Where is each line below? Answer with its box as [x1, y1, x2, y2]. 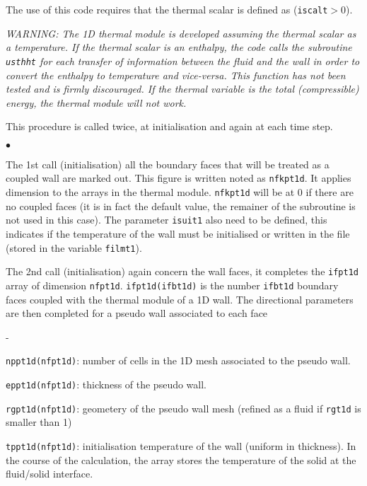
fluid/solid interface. [6, 466, 93, 481]
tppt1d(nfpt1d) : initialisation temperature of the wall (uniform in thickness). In [6, 438, 356, 453]
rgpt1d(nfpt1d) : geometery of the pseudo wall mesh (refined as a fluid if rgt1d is [6, 400, 361, 415]
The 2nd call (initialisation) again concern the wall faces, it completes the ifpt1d [6, 264, 359, 279]
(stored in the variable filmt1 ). [6, 240, 142, 255]
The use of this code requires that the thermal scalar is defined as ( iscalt [6, 2, 328, 16]
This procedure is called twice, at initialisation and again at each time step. [6, 119, 333, 134]
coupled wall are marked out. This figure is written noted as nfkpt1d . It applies [6, 170, 351, 185]
